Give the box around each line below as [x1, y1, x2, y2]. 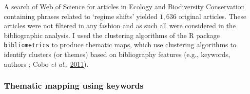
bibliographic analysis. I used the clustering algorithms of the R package [4, 30, 220, 40]
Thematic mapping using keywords [4, 79, 144, 92]
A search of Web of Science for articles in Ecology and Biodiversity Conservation [4, 1, 245, 11]
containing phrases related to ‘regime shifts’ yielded [4, 11, 158, 21]
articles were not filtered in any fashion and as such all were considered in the [4, 20, 236, 31]
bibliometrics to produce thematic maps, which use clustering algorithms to [4, 39, 236, 50]
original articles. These [178, 11, 247, 21]
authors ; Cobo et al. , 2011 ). [4, 58, 89, 69]
